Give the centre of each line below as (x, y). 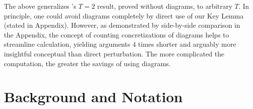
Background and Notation (93, 97)
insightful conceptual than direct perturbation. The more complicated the (114, 53)
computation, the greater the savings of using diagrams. (87, 63)
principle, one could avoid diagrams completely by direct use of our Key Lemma (124, 15)
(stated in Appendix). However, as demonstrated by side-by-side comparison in (122, 25)
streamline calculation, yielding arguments (67, 44)
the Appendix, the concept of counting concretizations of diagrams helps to (116, 34)
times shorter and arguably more (187, 44)
